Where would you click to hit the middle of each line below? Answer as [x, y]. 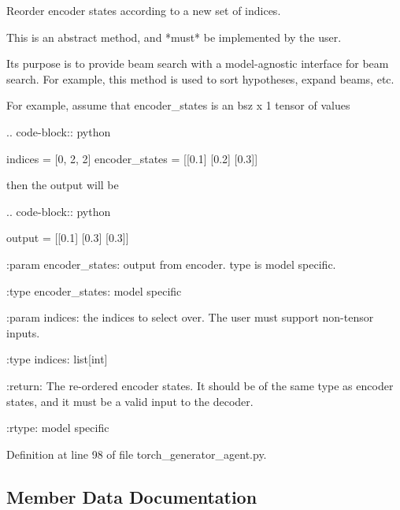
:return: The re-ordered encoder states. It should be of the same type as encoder [200, 385]
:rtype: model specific [58, 428]
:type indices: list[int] [57, 359]
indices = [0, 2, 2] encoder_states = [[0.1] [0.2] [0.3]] [132, 158]
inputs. [23, 332]
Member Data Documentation [132, 496]
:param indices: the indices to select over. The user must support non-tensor [190, 317]
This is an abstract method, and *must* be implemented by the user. [174, 37]
